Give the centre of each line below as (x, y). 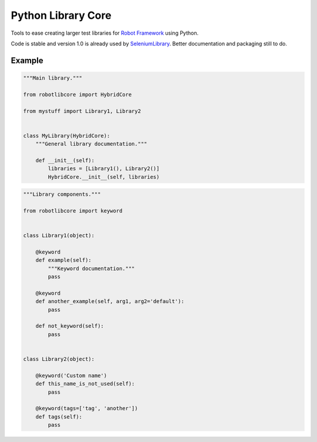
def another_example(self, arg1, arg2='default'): (110, 301)
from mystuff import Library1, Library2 (82, 111)
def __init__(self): (65, 160)
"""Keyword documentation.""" (91, 268)
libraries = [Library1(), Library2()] (104, 169)
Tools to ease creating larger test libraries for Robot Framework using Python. (105, 33)
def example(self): (64, 260)
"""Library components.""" (62, 195)
